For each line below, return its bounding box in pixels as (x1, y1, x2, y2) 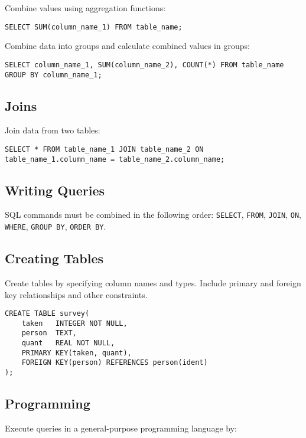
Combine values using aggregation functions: (5, 2, 166, 14)
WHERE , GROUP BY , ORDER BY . (5, 220, 106, 233)
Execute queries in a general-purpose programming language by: (5, 421, 237, 434)
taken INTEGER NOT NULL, (21, 319, 128, 328)
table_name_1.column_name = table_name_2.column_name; (5, 155, 225, 164)
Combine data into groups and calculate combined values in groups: (5, 40, 250, 52)
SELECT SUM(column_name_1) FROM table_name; (5, 22, 183, 31)
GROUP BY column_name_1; (5, 70, 102, 79)
